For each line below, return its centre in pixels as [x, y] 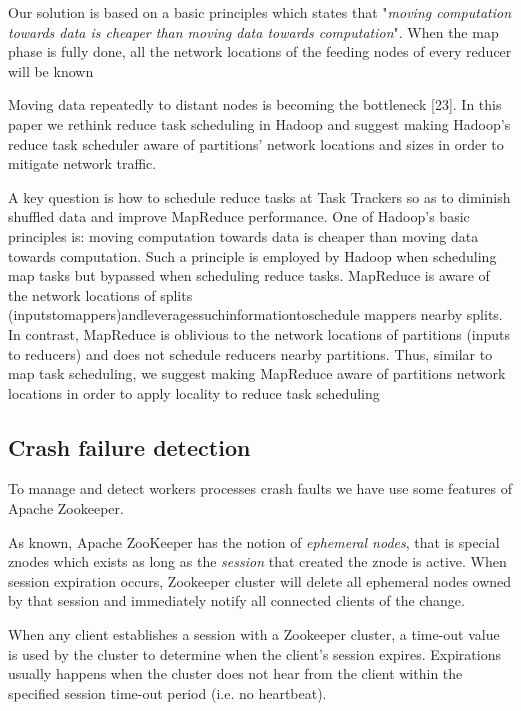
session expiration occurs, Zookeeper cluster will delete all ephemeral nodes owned [260, 580]
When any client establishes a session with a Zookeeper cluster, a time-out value [254, 634]
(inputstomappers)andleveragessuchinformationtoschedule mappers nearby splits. [255, 314]
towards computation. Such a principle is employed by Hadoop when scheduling [252, 255]
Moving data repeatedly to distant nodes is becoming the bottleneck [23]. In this [255, 104]
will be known [51, 70]
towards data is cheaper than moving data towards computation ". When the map [253, 31]
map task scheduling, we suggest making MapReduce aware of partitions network [257, 373]
